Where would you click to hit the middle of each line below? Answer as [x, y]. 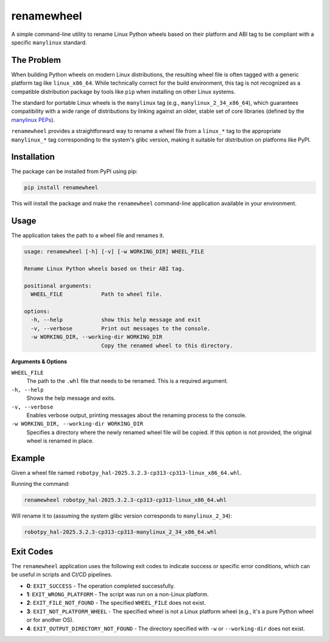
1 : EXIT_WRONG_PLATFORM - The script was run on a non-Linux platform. [118, 594]
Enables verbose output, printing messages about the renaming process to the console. [136, 415]
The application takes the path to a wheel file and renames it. [88, 235]
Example [28, 458]
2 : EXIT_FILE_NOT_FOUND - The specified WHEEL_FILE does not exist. [116, 603]
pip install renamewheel [61, 188]
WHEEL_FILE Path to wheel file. [97, 294]
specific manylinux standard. [49, 42]
